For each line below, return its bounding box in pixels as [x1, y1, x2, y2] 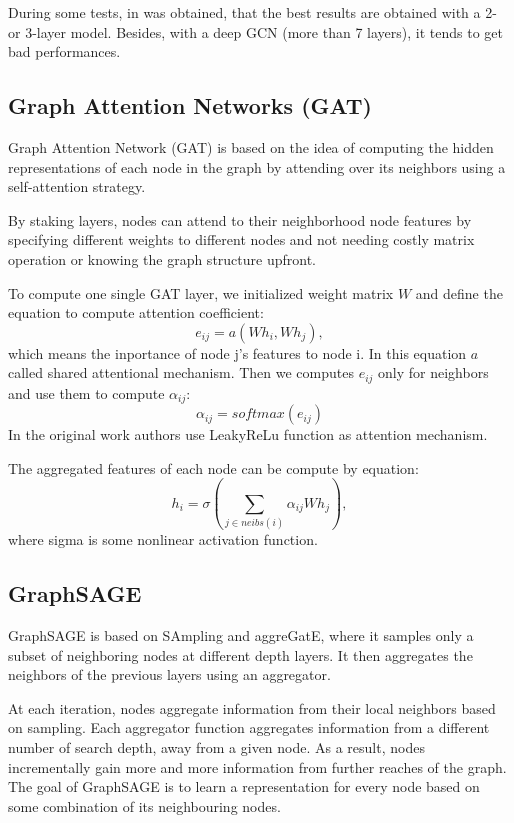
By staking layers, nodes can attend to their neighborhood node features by [8, 209, 472, 230]
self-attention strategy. [8, 176, 146, 197]
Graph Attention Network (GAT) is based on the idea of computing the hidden [8, 136, 494, 157]
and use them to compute [8, 382, 165, 403]
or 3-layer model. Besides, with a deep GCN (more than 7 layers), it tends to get [8, 21, 503, 42]
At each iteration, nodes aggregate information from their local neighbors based [8, 697, 496, 718]
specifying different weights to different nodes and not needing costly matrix [8, 229, 475, 250]
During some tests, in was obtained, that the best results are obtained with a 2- [8, 2, 497, 22]
